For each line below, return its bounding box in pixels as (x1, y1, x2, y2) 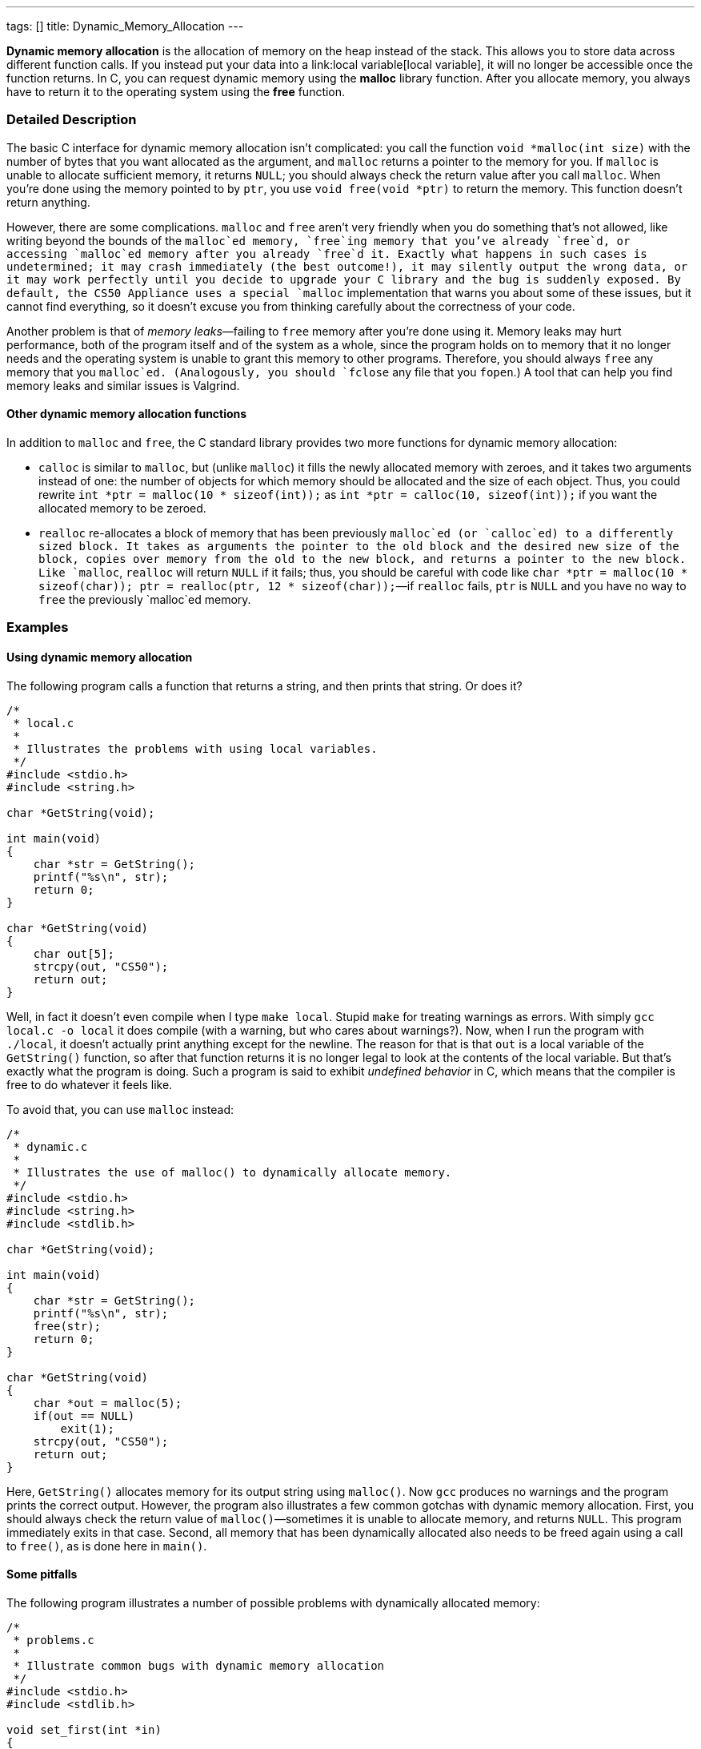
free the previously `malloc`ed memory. (38, 592, 251, 606)
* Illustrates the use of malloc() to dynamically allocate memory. (13, 1165, 452, 1179)
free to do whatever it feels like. (6, 1077, 173, 1092)
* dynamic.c (13, 1140, 88, 1153)
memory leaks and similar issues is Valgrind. (6, 378, 240, 392)
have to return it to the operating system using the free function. (6, 85, 346, 99)
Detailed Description (6, 111, 137, 128)
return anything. (6, 195, 90, 209)
